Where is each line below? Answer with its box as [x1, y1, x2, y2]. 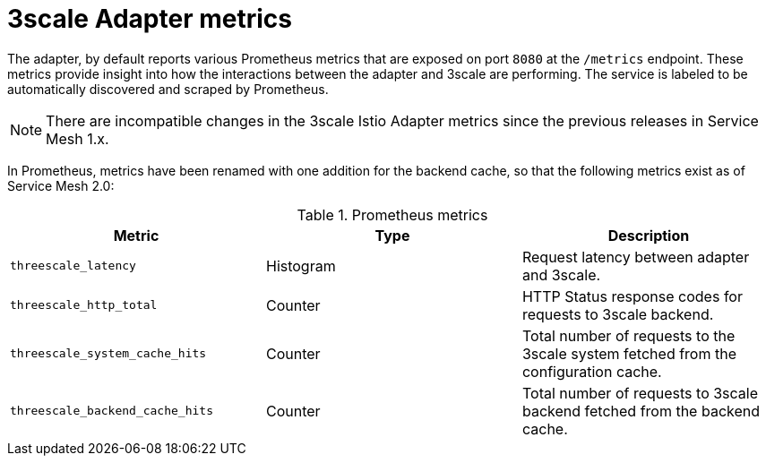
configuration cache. [521, 362, 662, 381]
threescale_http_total [10, 298, 158, 313]
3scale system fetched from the [521, 344, 736, 363]
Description [607, 226, 690, 244]
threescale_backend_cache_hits [10, 404, 213, 418]
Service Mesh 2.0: [7, 177, 115, 193]
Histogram [265, 256, 336, 275]
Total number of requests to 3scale [521, 383, 759, 402]
